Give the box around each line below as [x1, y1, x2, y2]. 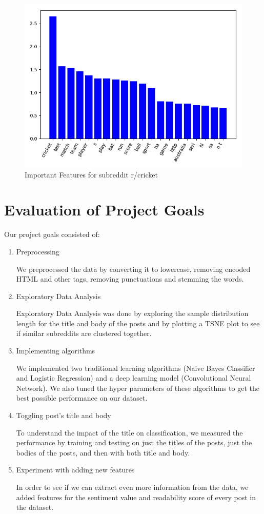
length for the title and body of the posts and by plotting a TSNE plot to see [16, 318, 260, 328]
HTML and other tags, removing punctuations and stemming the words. [16, 273, 244, 284]
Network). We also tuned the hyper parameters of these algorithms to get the [16, 382, 259, 393]
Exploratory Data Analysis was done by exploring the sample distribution [16, 308, 249, 319]
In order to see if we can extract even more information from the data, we [16, 482, 249, 492]
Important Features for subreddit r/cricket [25, 169, 158, 180]
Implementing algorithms [16, 345, 95, 356]
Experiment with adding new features [16, 464, 135, 475]
